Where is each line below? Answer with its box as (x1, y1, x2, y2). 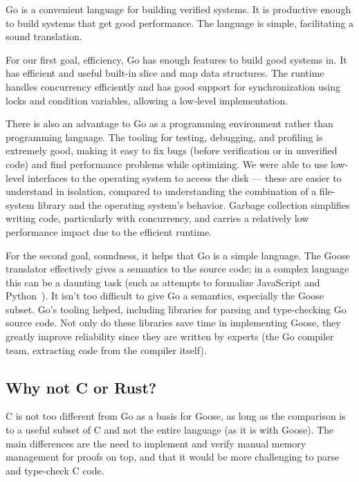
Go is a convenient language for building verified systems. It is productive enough (6, 2, 351, 16)
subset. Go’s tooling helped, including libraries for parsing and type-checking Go (6, 302, 347, 316)
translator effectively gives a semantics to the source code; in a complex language (6, 261, 349, 276)
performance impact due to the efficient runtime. (6, 224, 212, 239)
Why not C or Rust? (6, 376, 157, 398)
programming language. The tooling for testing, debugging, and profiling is (6, 129, 323, 144)
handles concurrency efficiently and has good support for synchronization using (6, 79, 341, 93)
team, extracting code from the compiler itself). (6, 342, 207, 357)
